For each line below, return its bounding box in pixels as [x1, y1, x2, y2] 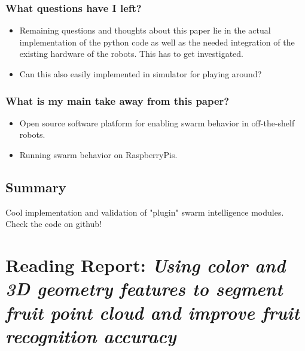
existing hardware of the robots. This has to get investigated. [19, 47, 244, 60]
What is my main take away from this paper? [5, 93, 230, 108]
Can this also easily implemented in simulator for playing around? [19, 68, 262, 80]
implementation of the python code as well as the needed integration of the [19, 35, 295, 48]
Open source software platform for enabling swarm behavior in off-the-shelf [19, 116, 295, 129]
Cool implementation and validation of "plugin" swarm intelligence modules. [5, 205, 284, 218]
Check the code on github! [5, 217, 102, 230]
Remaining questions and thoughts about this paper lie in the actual [19, 24, 271, 37]
